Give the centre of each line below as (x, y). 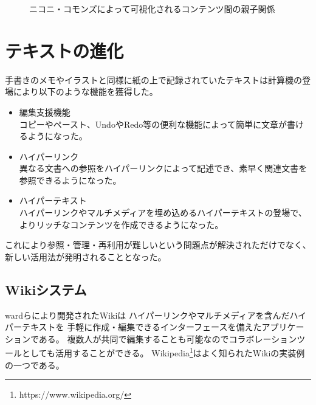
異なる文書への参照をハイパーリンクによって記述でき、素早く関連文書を (163, 168)
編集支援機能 (45, 112)
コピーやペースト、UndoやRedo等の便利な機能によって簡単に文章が (153, 124)
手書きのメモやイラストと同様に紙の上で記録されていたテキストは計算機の (153, 79)
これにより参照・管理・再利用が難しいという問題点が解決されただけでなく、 (158, 245)
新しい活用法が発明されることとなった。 (86, 256)
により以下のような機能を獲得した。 (85, 92)
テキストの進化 (64, 50)
